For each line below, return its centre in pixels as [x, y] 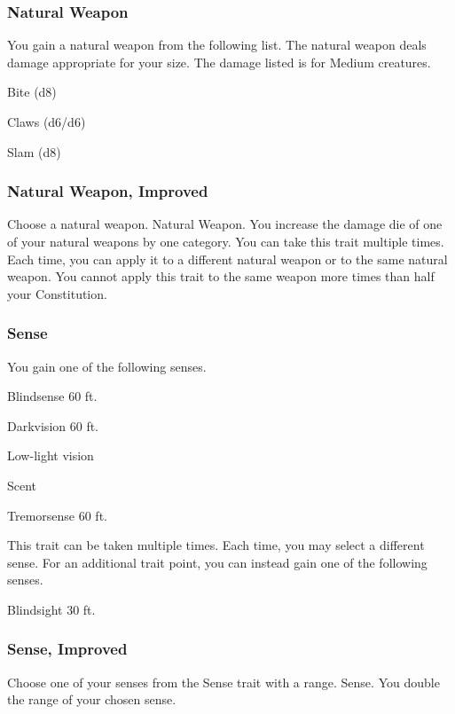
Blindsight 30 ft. [51, 609]
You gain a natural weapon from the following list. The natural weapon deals [217, 45]
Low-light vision [51, 455]
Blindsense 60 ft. [52, 396]
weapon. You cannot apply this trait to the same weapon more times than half [221, 276]
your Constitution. [57, 293]
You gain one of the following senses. [107, 366]
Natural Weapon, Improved [108, 191]
